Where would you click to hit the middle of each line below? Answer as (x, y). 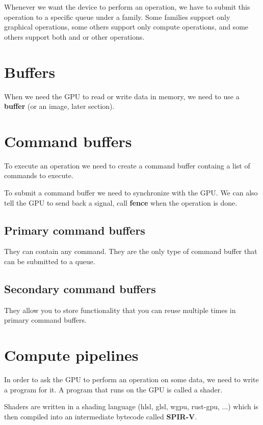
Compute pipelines (71, 355)
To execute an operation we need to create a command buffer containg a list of (127, 165)
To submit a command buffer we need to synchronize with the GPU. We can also (131, 192)
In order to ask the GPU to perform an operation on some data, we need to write (131, 379)
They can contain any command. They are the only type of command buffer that (131, 251)
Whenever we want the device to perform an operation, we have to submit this (127, 7)
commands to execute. (39, 175)
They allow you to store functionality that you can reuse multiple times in (120, 310)
